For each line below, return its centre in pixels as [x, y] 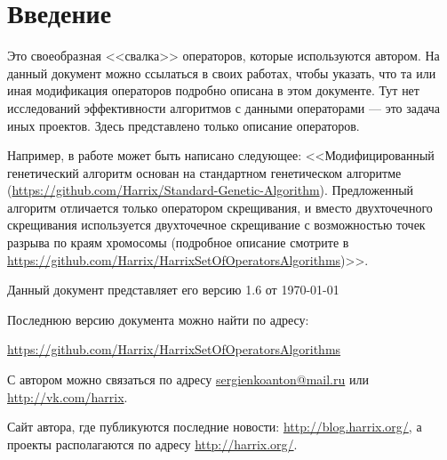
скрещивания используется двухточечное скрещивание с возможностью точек [216, 225]
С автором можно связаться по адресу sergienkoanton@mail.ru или [188, 379]
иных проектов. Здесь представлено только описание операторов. [184, 125]
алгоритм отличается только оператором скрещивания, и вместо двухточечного [220, 207]
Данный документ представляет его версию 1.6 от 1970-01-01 [173, 290]
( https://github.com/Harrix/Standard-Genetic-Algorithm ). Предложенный [211, 190]
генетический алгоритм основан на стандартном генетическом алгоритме [204, 172]
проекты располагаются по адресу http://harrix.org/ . [152, 444]
